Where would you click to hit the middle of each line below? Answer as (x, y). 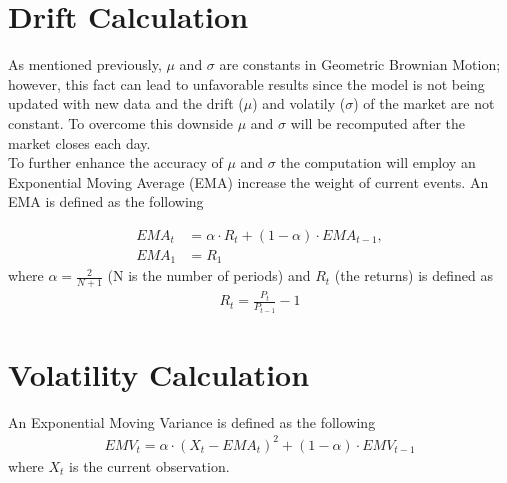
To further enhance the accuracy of (115, 162)
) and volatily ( (299, 103)
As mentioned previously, (85, 64)
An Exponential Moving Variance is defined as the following (192, 421)
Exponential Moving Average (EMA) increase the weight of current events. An (248, 181)
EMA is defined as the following (106, 201)
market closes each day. (79, 142)
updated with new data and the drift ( (126, 103)
